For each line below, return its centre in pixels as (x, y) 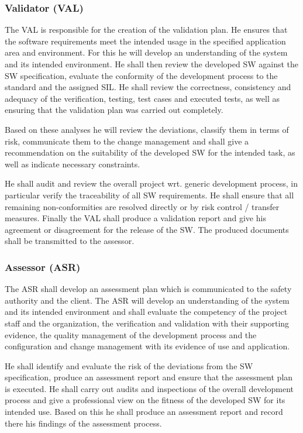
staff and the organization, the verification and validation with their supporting (147, 323)
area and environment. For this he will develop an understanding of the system (146, 52)
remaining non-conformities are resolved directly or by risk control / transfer (142, 206)
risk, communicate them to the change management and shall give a (127, 141)
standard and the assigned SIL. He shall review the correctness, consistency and (148, 87)
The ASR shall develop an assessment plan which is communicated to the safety (148, 289)
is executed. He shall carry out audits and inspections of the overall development (149, 388)
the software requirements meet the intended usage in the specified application (145, 41)
